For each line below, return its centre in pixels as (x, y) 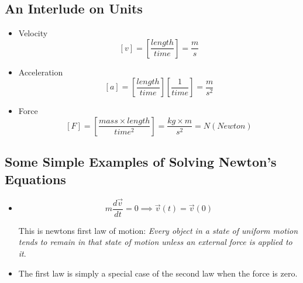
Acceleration (41, 72)
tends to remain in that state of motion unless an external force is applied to (155, 242)
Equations (35, 179)
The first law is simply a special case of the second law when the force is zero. (158, 273)
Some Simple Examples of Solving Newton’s (141, 162)
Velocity (33, 33)
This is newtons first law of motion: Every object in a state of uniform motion (158, 230)
